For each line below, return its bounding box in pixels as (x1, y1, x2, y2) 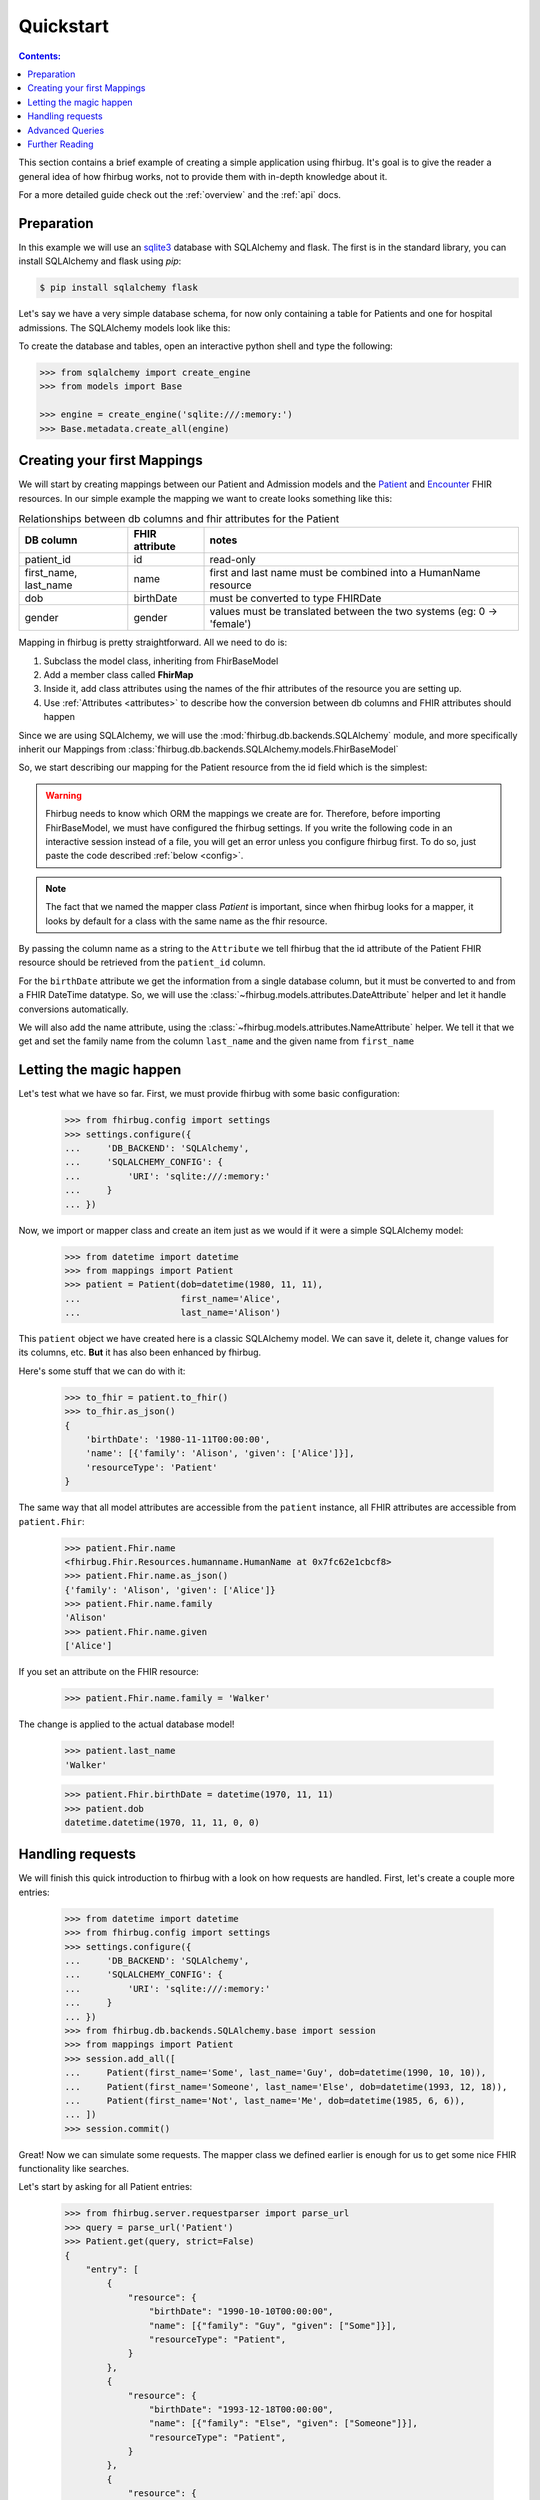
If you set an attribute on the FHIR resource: (18, 1666, 199, 1678)
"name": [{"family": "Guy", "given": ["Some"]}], (148, 2320, 397, 2331)
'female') (209, 617, 252, 631)
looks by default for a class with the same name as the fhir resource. (45, 915, 328, 927)
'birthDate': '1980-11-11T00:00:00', (85, 1433, 271, 1445)
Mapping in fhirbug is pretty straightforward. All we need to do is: (18, 636, 288, 649)
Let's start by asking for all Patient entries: (18, 2181, 193, 2193)
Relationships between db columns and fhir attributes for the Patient (18, 512, 340, 526)
